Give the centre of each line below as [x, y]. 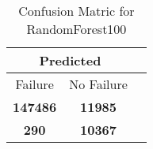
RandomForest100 [76, 29]
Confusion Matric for [76, 11]
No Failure [98, 84]
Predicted [70, 60]
